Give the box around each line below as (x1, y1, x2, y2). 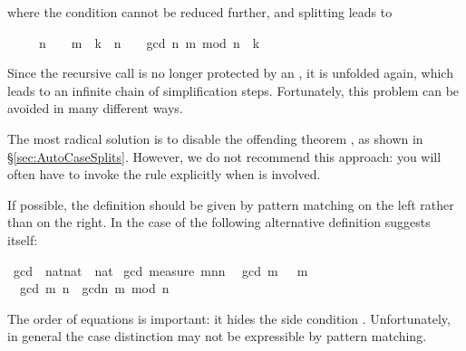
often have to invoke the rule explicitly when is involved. (7, 165, 321, 184)
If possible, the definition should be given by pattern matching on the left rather (7, 194, 454, 213)
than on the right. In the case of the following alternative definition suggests (7, 213, 431, 232)
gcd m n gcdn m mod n (19, 279, 170, 298)
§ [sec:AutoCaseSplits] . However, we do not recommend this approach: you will (7, 147, 442, 166)
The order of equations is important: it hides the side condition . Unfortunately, (7, 308, 451, 327)
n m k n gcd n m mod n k (38, 33, 260, 52)
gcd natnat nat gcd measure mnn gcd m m (13, 261, 308, 280)
